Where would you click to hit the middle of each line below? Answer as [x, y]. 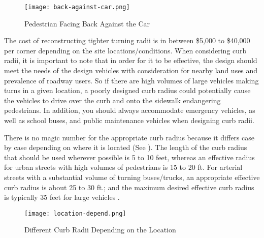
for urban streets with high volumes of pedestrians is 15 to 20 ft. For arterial [123, 167]
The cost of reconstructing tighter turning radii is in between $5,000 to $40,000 [127, 40]
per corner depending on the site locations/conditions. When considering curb [125, 50]
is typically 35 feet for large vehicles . [62, 197]
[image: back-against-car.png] [77, 7]
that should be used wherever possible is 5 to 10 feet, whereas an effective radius [129, 157]
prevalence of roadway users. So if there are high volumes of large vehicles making [131, 80]
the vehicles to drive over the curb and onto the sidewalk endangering [112, 100]
